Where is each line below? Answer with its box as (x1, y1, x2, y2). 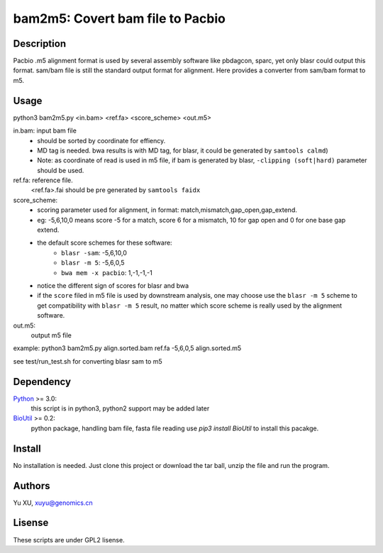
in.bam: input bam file (13, 126, 77, 135)
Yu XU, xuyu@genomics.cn (13, 498, 93, 507)
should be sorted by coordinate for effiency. (37, 136, 166, 145)
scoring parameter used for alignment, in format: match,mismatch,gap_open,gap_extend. (37, 206, 297, 214)
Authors (13, 479, 50, 492)
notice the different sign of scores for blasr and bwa (37, 281, 189, 290)
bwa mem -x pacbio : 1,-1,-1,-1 (61, 268, 152, 276)
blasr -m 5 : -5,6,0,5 (61, 259, 125, 267)
